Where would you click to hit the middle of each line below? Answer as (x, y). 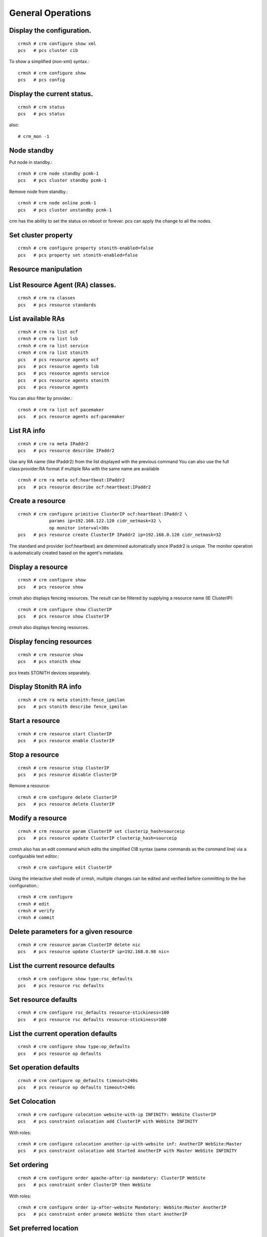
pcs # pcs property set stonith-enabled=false (78, 255)
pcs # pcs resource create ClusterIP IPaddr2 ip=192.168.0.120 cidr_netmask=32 (120, 535)
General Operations (50, 13)
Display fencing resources (50, 642)
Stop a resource (34, 755)
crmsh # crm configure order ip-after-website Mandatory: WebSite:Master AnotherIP (122, 1207)
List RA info (27, 431)
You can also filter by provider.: (41, 398)
